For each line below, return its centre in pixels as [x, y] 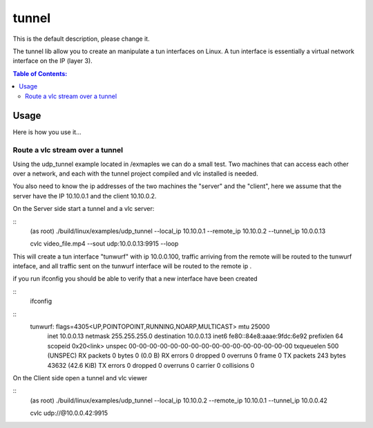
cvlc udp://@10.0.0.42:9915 [69, 413]
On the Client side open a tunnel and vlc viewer [80, 378]
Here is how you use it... [47, 132]
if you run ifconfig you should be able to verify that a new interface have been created [135, 279]
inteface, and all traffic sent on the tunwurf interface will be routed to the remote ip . [132, 266]
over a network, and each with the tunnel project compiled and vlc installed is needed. [135, 174]
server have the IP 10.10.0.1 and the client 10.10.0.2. [85, 196]
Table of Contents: [40, 73]
